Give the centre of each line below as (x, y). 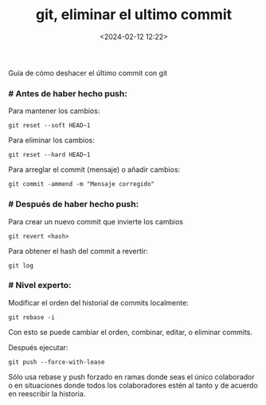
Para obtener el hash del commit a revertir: (78, 251)
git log (21, 265)
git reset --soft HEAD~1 (49, 126)
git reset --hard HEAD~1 (49, 155)
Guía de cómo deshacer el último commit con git (88, 72)
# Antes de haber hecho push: (68, 93)
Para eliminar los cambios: (51, 140)
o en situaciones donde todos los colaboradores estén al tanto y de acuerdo (133, 385)
